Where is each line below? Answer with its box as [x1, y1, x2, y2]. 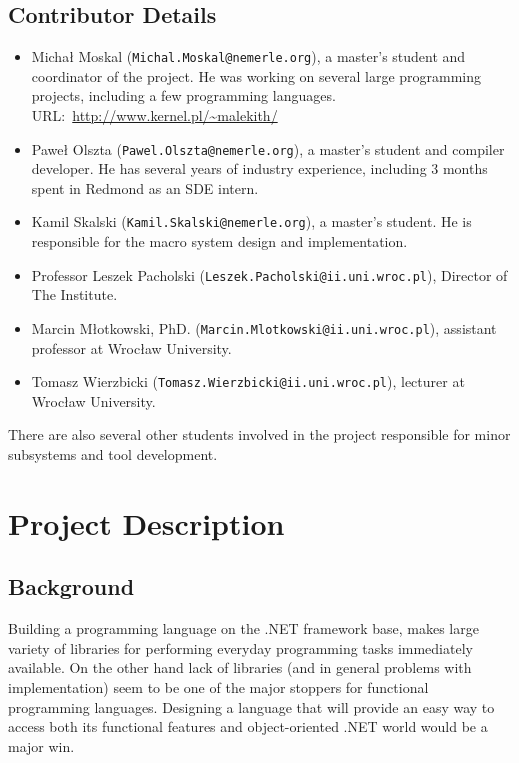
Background [8, 571, 135, 602]
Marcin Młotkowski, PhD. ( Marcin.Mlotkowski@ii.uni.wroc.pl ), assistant [31, 317, 497, 338]
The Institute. [31, 284, 118, 305]
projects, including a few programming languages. [31, 85, 336, 106]
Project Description [8, 502, 285, 543]
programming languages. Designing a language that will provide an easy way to [8, 696, 495, 717]
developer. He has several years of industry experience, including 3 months [31, 158, 488, 179]
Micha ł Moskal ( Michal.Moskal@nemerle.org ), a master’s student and [31, 46, 466, 67]
